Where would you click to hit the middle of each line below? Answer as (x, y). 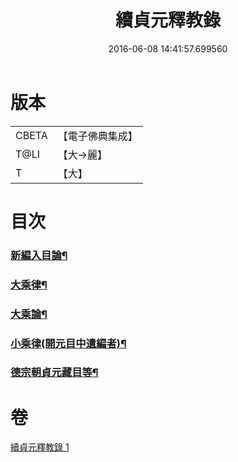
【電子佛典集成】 (97, 136)
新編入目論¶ (39, 255)
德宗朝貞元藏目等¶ (54, 373)
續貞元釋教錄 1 (40, 447)
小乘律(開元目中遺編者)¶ (68, 343)
